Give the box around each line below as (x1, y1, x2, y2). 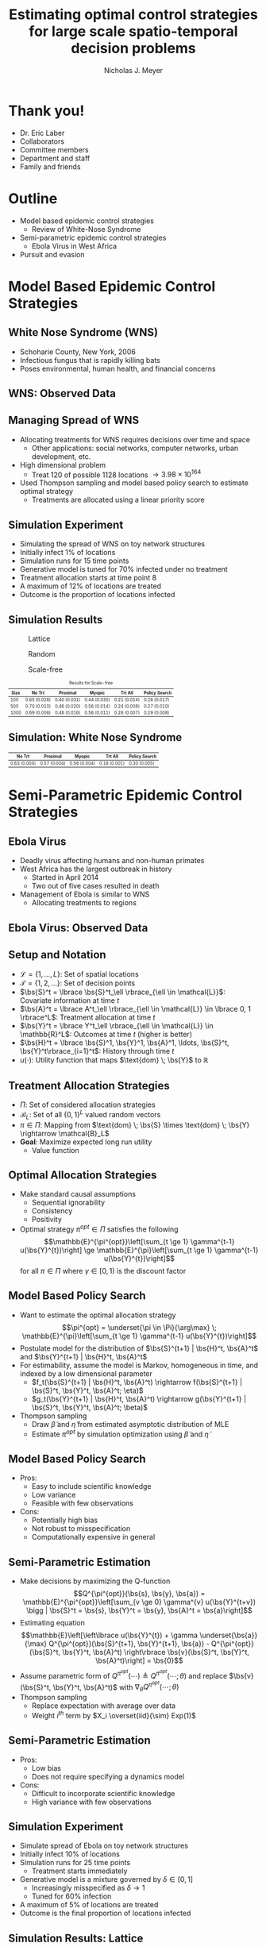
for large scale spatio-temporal (29, 22, 238, 40)
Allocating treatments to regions (31, 898, 137, 908)
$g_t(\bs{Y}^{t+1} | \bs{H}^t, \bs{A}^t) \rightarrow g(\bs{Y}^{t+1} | (31, 1394, 247, 1403)
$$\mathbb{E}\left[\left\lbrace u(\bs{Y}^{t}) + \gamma (21, 1630, 199, 1640)
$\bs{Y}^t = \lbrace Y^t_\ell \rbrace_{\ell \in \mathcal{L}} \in (19, 1021, 214, 1031)
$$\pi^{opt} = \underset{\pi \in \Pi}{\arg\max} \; (62, 1322, 217, 1332)
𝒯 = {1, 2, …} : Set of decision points (19, 978, 136, 988)
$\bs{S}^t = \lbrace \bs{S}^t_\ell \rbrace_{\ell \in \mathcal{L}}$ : (19, 987, 226, 997)
